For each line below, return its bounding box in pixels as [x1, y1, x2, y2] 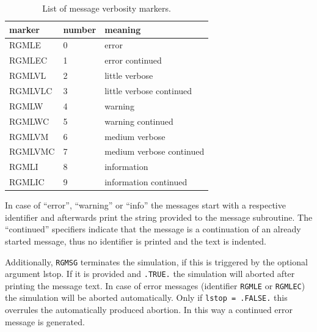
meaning [104, 23, 141, 35]
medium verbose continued [104, 145, 205, 158]
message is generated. [5, 315, 85, 328]
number [63, 23, 97, 35]
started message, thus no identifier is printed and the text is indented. [5, 234, 266, 247]
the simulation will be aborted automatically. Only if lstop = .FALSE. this [5, 291, 288, 304]
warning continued [104, 114, 173, 127]
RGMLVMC [9, 145, 55, 158]
